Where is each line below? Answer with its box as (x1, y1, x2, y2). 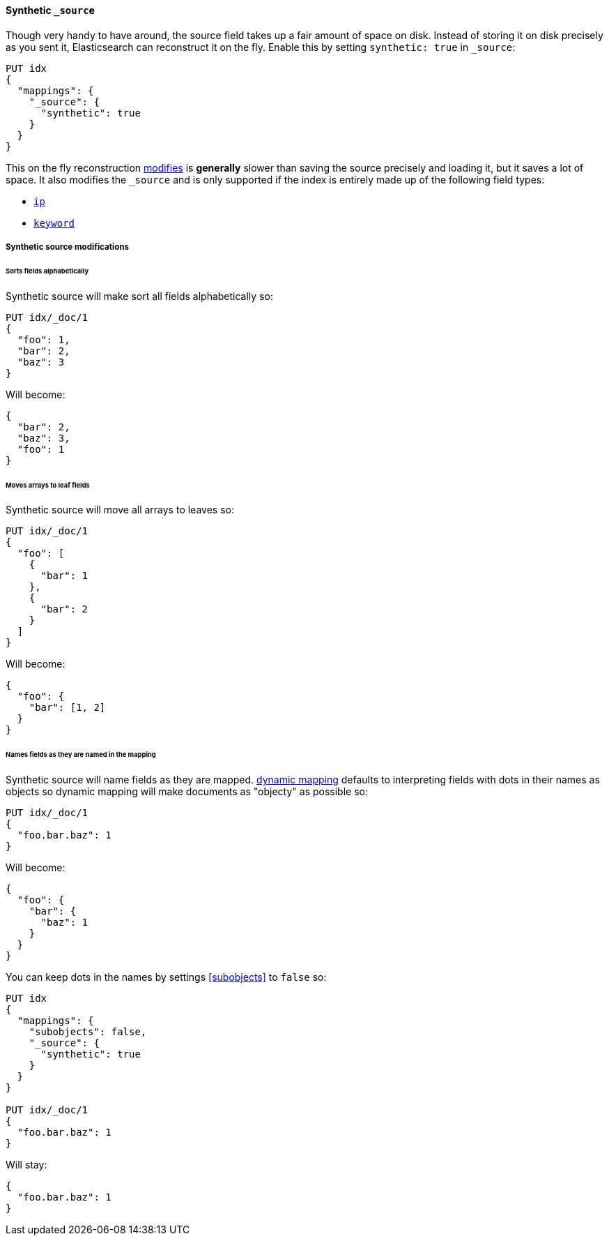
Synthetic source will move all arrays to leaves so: (6, 504, 234, 516)
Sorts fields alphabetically (6, 266, 89, 275)
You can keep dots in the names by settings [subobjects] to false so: (6, 971, 327, 984)
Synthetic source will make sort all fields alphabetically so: (6, 289, 273, 302)
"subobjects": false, (29, 1026, 147, 1038)
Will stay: (6, 1159, 47, 1171)
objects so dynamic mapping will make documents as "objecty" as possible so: (6, 785, 368, 798)
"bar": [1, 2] (29, 702, 106, 714)
